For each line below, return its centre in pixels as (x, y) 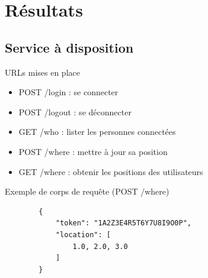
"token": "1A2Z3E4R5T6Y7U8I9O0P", (123, 223)
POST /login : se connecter (68, 92)
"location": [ (83, 235)
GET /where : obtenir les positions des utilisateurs (111, 171)
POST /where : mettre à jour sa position (93, 151)
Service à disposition (69, 47)
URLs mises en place (42, 72)
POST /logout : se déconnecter (75, 111)
